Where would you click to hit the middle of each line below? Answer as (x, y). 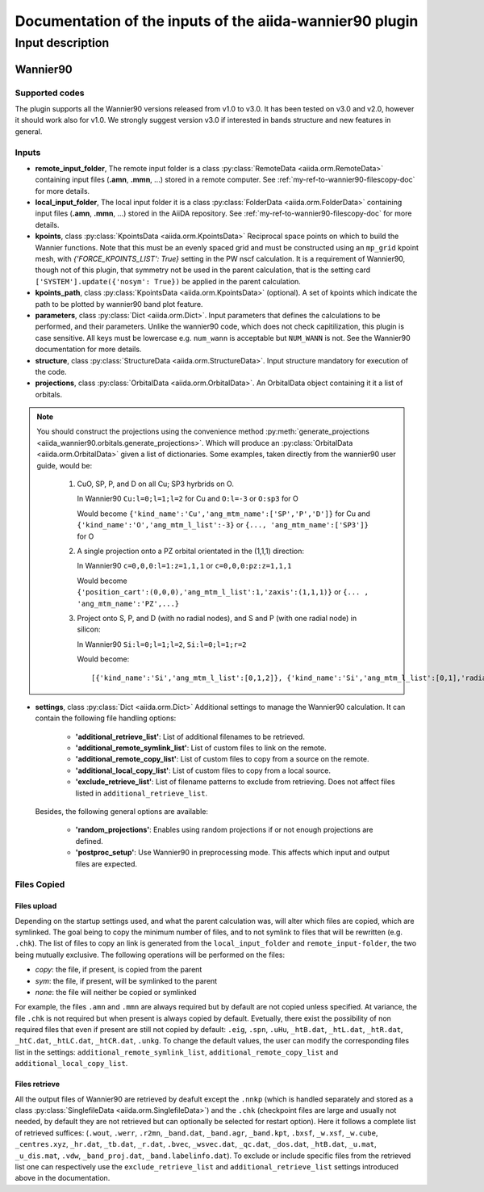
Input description (62, 43)
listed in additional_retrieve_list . (142, 793)
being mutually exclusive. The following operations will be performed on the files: (150, 955)
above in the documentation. (63, 1178)
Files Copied (40, 884)
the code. (51, 371)
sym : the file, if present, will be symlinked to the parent (126, 980)
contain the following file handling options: (106, 718)
